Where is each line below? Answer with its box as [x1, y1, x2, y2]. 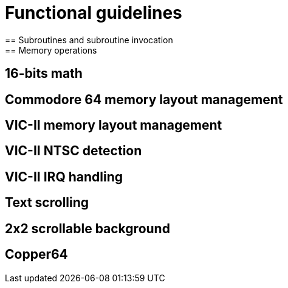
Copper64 [5, 247, 68, 262]
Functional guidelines [5, 2, 182, 23]
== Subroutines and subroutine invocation [5, 34, 173, 45]
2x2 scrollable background [5, 220, 170, 236]
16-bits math [5, 66, 83, 82]
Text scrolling [5, 195, 89, 211]
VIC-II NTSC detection [5, 143, 142, 159]
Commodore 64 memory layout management [5, 91, 283, 107]
